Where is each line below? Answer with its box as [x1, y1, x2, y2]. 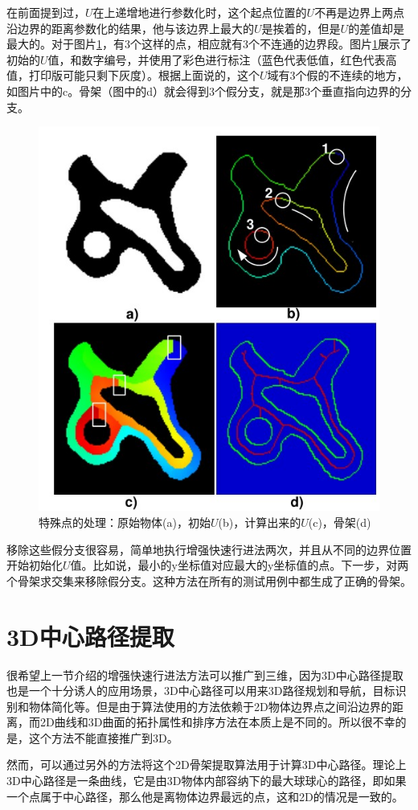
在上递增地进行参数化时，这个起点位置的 [92, 4, 307, 20]
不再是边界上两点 [314, 4, 405, 20]
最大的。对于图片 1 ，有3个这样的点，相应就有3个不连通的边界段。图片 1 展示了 [6, 35, 412, 52]
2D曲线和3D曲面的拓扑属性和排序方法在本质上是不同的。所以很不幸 [39, 713, 395, 730]
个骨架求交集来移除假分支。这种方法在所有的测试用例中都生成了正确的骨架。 [6, 572, 412, 589]
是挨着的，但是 [261, 19, 341, 36]
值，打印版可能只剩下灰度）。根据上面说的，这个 [6, 67, 260, 84]
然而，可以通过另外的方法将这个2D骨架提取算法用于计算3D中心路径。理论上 [6, 756, 407, 773]
